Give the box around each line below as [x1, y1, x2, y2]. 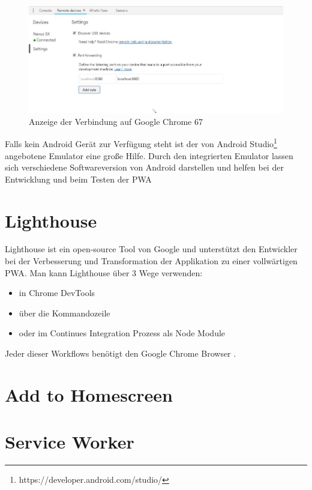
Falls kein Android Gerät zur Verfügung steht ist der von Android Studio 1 [5, 136, 277, 150]
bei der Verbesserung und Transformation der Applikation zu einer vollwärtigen [5, 255, 298, 267]
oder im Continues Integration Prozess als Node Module [19, 327, 226, 339]
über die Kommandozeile [19, 306, 110, 319]
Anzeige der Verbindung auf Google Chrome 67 [29, 115, 203, 127]
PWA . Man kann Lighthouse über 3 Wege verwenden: [5, 266, 203, 279]
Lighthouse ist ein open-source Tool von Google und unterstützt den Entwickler [5, 243, 298, 255]
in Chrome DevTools [19, 286, 95, 299]
